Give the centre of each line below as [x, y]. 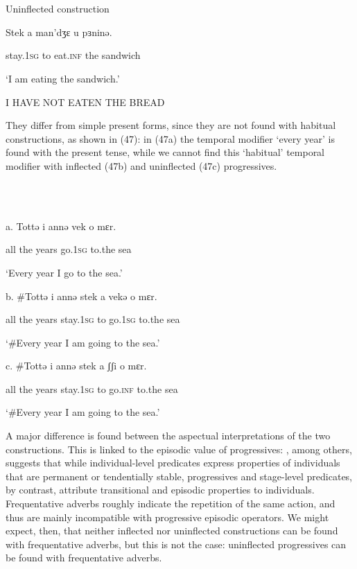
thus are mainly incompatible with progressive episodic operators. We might [167, 517]
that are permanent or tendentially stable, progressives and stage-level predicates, [179, 476]
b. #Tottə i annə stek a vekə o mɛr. [81, 296]
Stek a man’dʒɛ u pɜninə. [59, 32]
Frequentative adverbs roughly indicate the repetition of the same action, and [171, 504]
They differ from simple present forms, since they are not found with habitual [171, 125]
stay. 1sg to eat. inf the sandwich [73, 55]
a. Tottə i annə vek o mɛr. [61, 226]
